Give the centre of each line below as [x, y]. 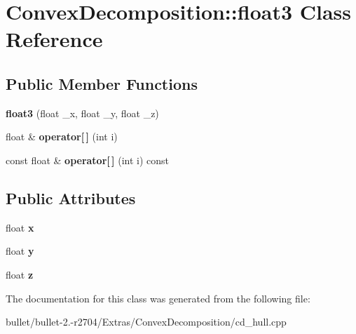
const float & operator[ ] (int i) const [88, 160]
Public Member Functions [102, 83]
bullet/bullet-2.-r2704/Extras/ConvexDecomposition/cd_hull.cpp [146, 322]
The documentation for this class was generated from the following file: [158, 298]
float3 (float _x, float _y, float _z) [82, 113]
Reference [54, 39]
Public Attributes [71, 198]
